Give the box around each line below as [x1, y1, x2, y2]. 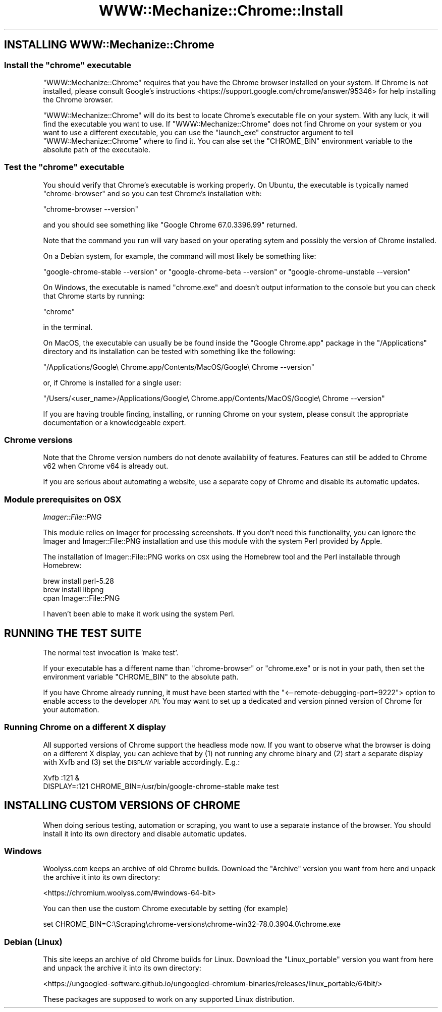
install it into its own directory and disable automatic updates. [43, 829, 247, 838]
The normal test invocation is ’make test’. [43, 648, 179, 657]
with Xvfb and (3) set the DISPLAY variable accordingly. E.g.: [43, 757, 240, 766]
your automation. [43, 705, 99, 714]
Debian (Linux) [4, 936, 63, 947]
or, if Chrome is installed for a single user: [43, 378, 182, 387]
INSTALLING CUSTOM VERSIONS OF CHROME [4, 799, 241, 812]
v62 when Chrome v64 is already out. [43, 462, 169, 471]
